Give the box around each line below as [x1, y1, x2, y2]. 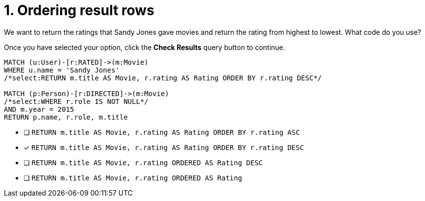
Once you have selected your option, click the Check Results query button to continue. [4, 43, 285, 51]
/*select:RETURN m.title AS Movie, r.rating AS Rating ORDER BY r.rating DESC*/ [4, 74, 322, 82]
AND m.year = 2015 [4, 105, 74, 113]
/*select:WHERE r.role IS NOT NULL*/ [4, 97, 149, 105]
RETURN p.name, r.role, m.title [4, 113, 128, 121]
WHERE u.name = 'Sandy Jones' [4, 66, 120, 74]
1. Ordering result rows [4, 2, 155, 19]
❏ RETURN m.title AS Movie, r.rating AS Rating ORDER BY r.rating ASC [24, 127, 300, 136]
